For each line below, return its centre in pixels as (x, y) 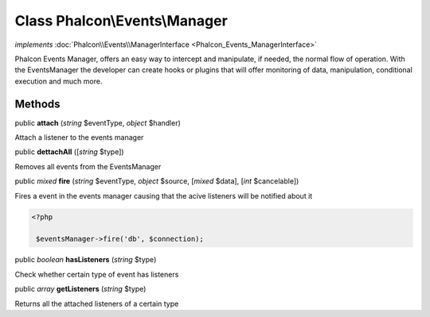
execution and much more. (59, 81)
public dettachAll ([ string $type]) (69, 152)
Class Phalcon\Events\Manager (121, 21)
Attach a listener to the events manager (79, 137)
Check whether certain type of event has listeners (97, 274)
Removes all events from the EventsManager (88, 166)
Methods (37, 104)
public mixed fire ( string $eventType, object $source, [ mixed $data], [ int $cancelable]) (157, 181)
